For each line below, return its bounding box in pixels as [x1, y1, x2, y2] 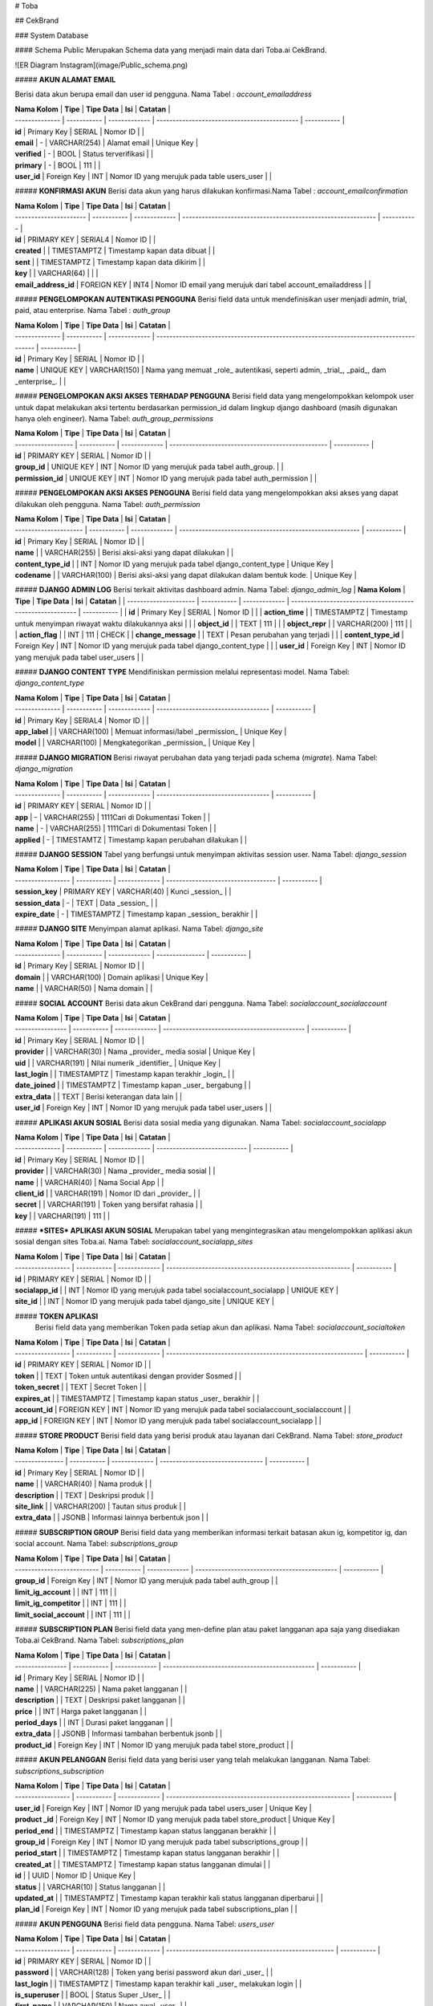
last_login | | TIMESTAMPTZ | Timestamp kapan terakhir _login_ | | [14, 1069, 235, 1078]
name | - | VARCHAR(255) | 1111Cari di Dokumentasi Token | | [14, 823, 216, 834]
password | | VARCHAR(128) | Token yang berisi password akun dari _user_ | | [14, 1967, 273, 1977]
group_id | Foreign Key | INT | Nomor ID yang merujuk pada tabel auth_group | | [14, 1576, 278, 1586]
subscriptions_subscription [14, 1766, 104, 1776]
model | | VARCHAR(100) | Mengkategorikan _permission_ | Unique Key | [14, 738, 256, 748]
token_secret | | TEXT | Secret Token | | [14, 1383, 147, 1392]
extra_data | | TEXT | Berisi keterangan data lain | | [14, 1091, 183, 1101]
